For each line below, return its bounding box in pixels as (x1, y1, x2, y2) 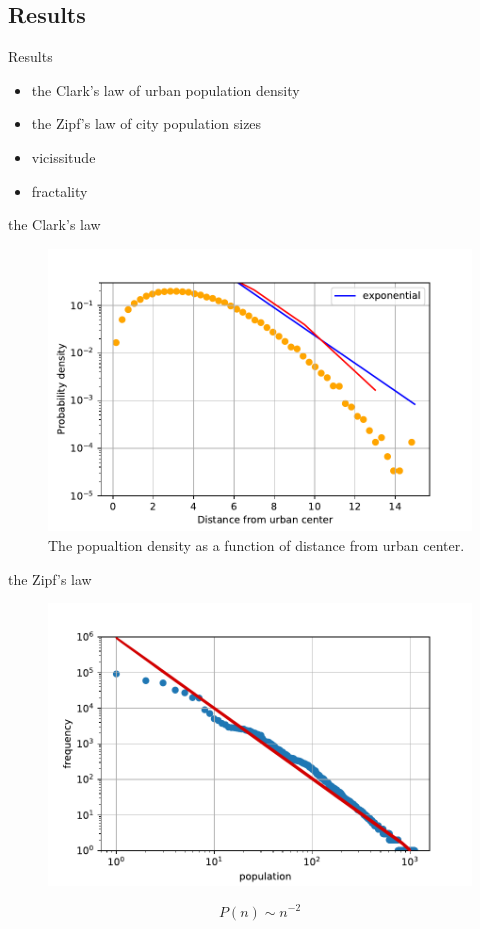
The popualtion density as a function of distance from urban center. (48, 535, 465, 556)
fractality (31, 180, 88, 201)
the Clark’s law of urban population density (31, 79, 300, 100)
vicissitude (31, 146, 96, 167)
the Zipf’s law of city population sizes (31, 113, 262, 134)
